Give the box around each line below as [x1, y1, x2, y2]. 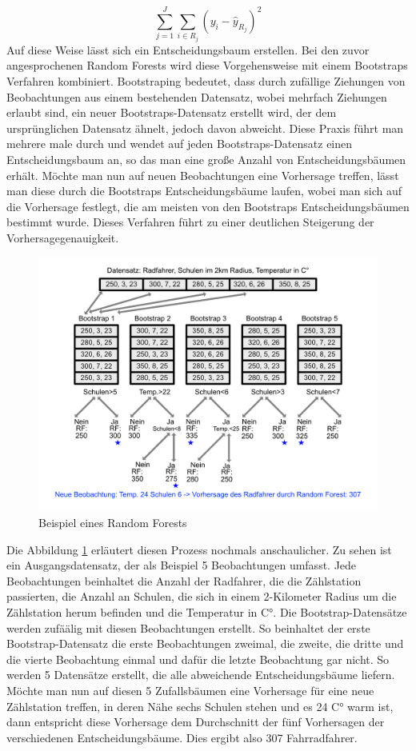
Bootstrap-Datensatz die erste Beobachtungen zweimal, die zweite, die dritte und [6, 635, 404, 652]
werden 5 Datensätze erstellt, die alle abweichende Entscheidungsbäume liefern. [6, 666, 395, 683]
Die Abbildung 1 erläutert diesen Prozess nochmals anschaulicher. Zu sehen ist [6, 541, 392, 557]
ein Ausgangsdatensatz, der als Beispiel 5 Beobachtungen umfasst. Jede [6, 557, 357, 573]
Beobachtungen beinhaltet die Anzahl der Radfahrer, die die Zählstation [6, 572, 362, 589]
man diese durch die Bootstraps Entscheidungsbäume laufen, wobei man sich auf [6, 182, 402, 199]
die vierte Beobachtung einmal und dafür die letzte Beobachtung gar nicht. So [6, 650, 390, 667]
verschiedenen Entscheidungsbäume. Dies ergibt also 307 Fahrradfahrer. [6, 729, 358, 745]
